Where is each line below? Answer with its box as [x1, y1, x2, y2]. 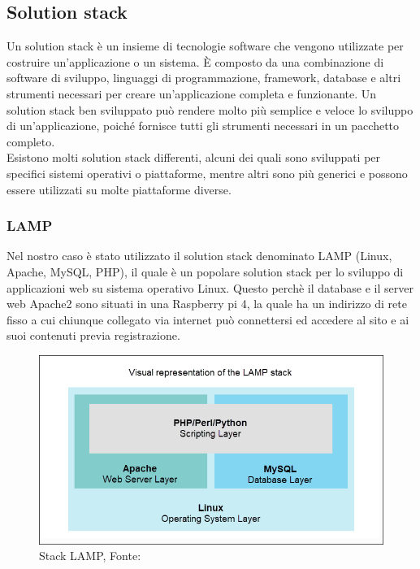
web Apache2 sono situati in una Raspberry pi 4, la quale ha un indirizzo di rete [6, 295, 407, 312]
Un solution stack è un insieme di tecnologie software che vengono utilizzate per [6, 37, 404, 54]
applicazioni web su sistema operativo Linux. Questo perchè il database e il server [6, 279, 414, 296]
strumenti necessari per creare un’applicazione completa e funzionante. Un [6, 85, 377, 102]
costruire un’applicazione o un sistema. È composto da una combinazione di [6, 53, 384, 70]
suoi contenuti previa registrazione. [6, 327, 180, 344]
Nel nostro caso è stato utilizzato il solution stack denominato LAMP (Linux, [6, 247, 392, 264]
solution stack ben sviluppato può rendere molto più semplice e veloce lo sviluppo [6, 101, 414, 118]
